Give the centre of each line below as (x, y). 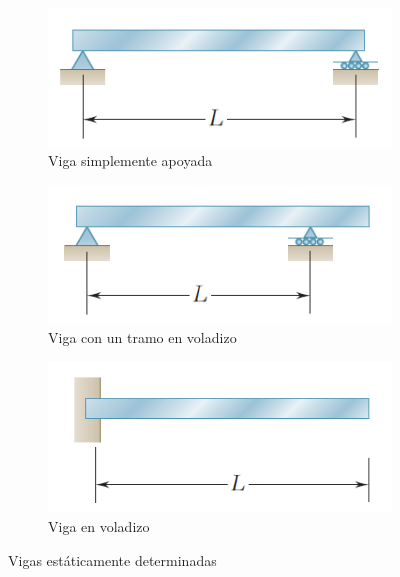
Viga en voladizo (99, 526)
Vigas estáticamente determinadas (112, 559)
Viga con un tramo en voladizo (142, 337)
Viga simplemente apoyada (130, 160)
